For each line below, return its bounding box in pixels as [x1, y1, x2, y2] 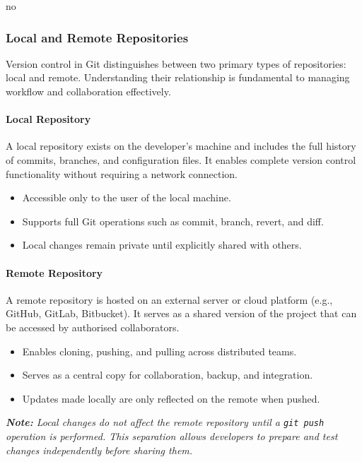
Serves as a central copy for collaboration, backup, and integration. [22, 367, 313, 382]
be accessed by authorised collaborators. [6, 319, 180, 334]
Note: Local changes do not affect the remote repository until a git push [6, 415, 325, 430]
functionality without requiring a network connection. [6, 166, 238, 181]
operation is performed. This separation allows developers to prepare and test [6, 428, 338, 443]
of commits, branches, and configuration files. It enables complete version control [6, 152, 356, 167]
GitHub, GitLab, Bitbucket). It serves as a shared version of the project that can [6, 306, 357, 321]
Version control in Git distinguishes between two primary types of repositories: [6, 56, 346, 71]
